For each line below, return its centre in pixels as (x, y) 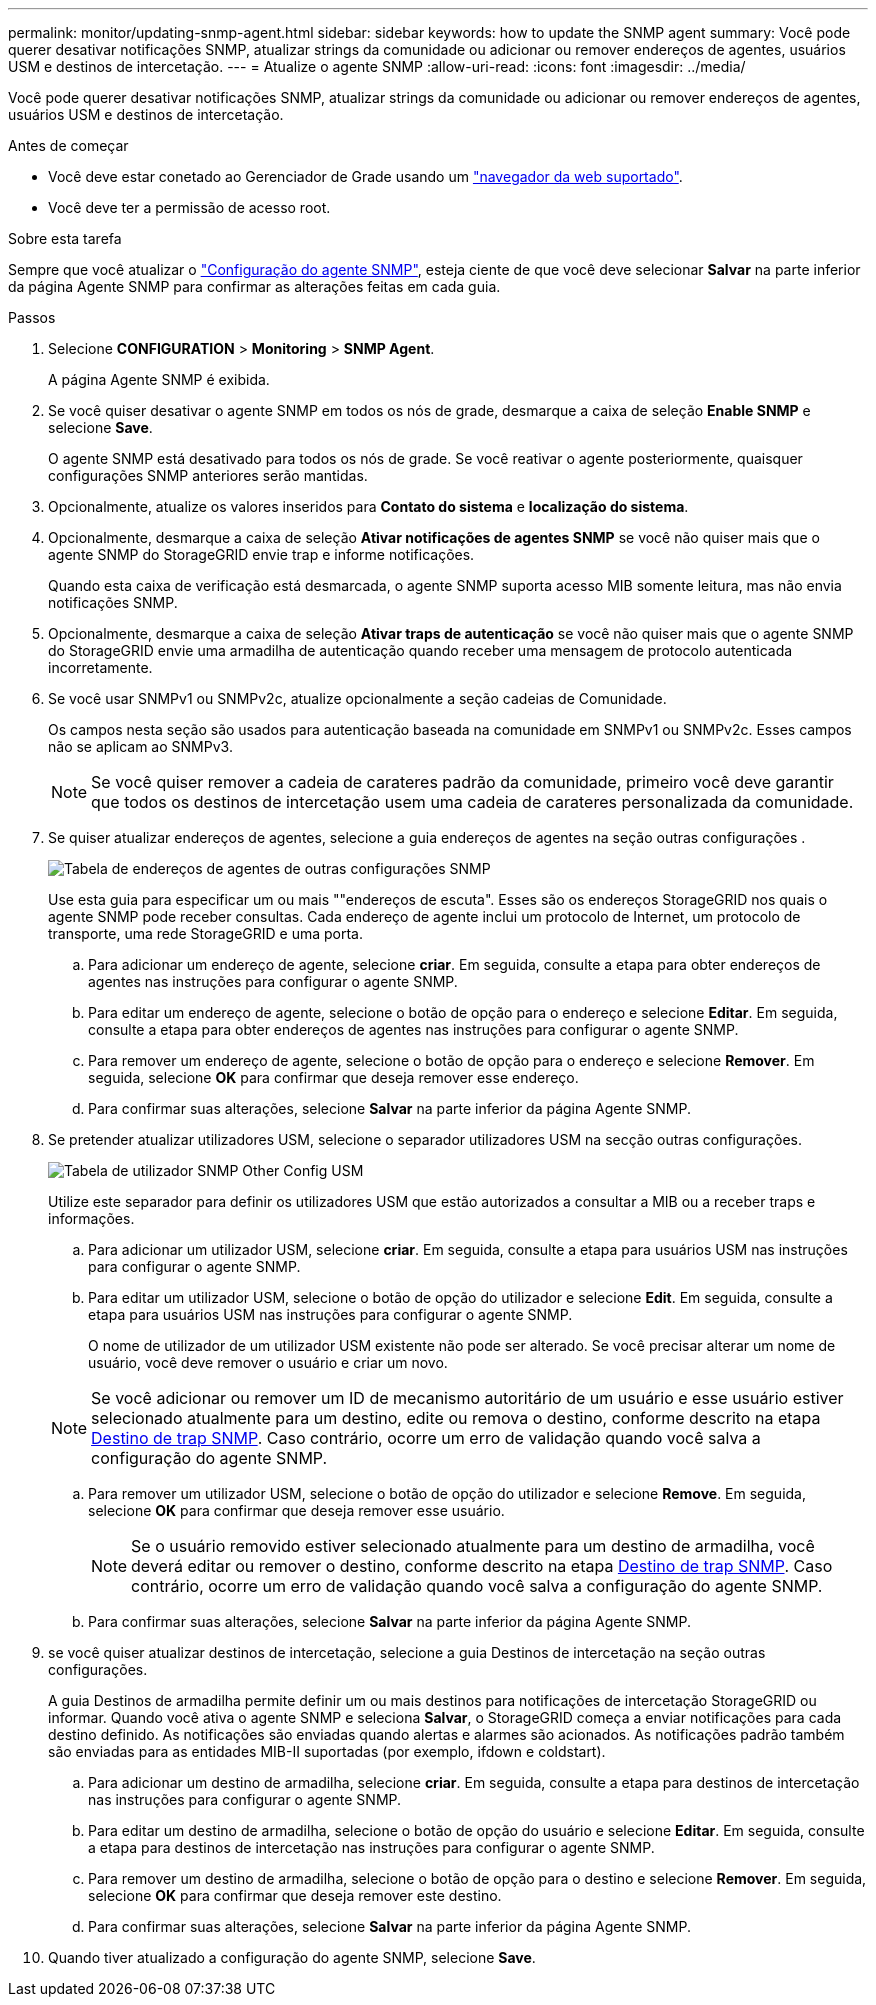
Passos (32, 317)
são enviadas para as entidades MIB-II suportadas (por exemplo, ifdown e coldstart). (327, 1751)
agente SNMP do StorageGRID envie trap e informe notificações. (261, 554)
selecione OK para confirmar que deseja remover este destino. (295, 1895)
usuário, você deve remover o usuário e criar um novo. (268, 1362)
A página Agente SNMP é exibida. (159, 379)
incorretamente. (100, 667)
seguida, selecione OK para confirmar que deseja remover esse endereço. (333, 1077)
